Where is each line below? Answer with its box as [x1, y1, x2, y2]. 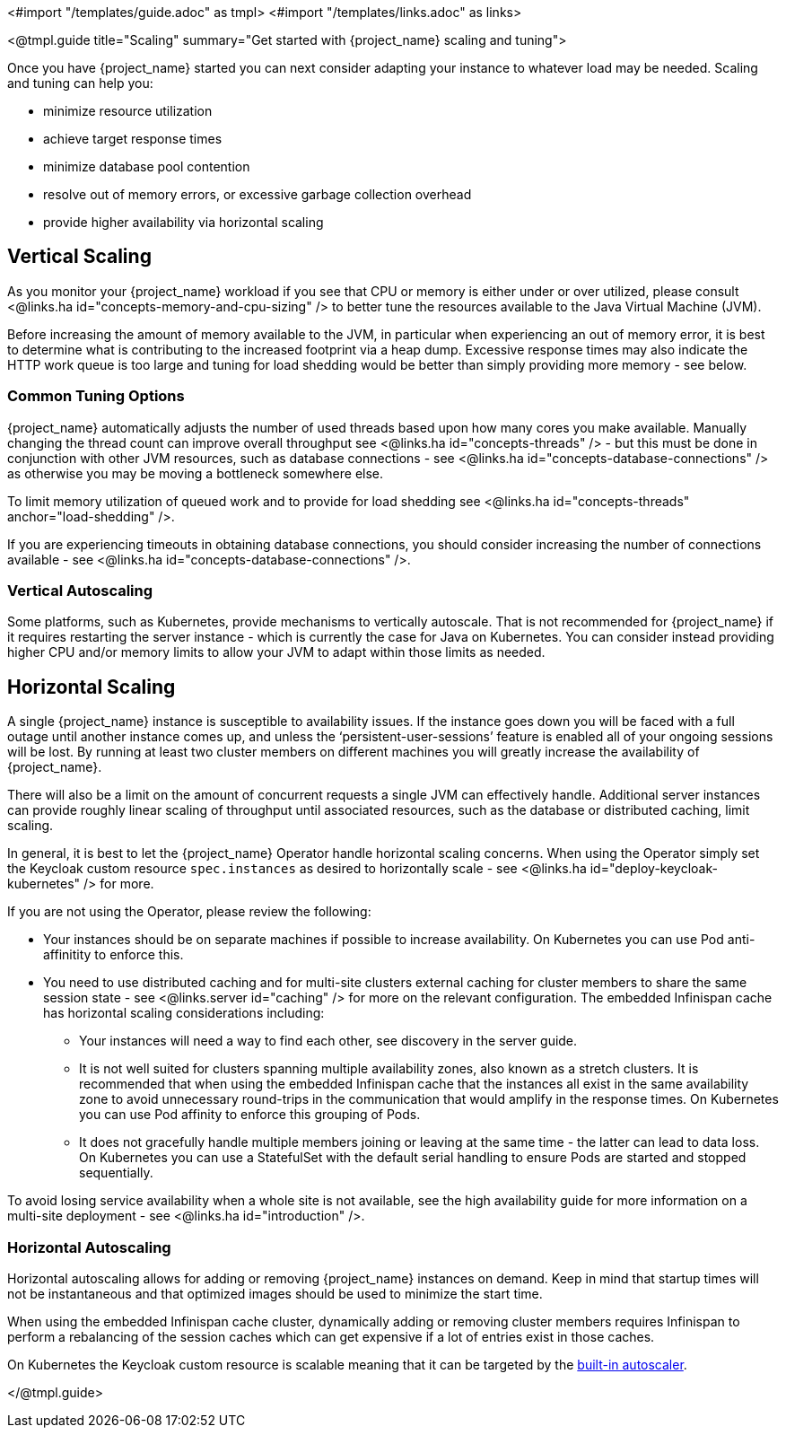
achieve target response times [43, 131, 223, 146]
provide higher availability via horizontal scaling [43, 214, 324, 230]
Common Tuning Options [7, 387, 185, 406]
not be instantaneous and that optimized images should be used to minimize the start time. [7, 1285, 543, 1301]
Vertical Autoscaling [7, 581, 153, 599]
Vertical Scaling [7, 245, 152, 268]
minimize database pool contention [43, 159, 250, 174]
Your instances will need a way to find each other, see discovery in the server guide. [79, 1033, 578, 1049]
